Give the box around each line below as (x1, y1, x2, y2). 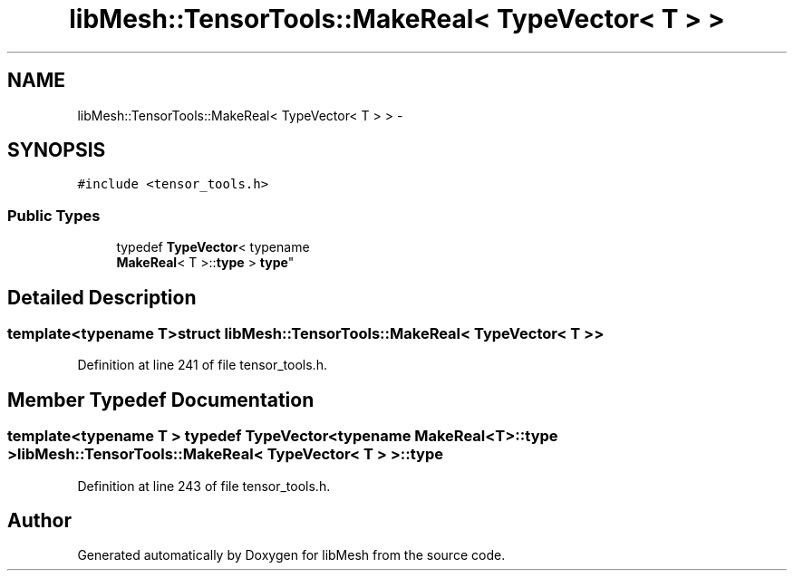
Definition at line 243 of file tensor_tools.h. (77, 477, 331, 494)
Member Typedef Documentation (7, 388, 315, 411)
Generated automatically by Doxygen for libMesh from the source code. (77, 547, 506, 564)
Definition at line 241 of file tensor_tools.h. (77, 357, 327, 373)
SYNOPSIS (7, 139, 106, 162)
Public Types (7, 206, 101, 225)
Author (7, 509, 72, 533)
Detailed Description (7, 285, 197, 309)
